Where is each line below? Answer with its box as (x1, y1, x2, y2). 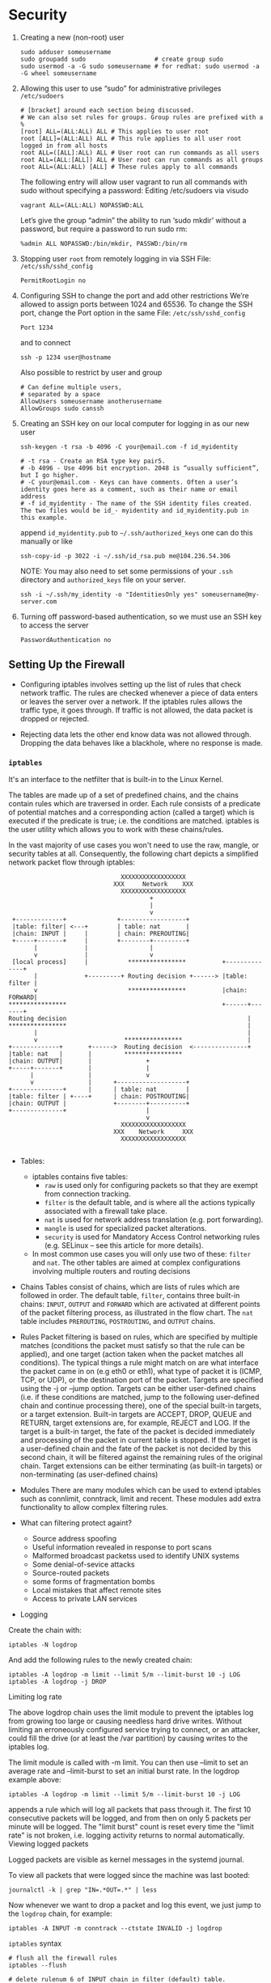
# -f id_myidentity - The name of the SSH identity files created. (19, 499, 252, 507)
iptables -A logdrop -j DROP (8, 1678, 107, 1686)
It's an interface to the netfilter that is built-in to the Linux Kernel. (8, 775, 224, 784)
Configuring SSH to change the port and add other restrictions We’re (19, 290, 249, 300)
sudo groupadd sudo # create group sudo (19, 55, 224, 63)
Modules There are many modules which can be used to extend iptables (19, 1486, 261, 1495)
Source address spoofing (32, 1534, 117, 1544)
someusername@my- (201, 590, 260, 598)
